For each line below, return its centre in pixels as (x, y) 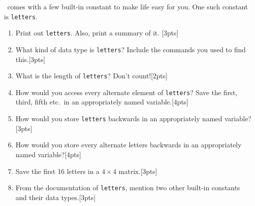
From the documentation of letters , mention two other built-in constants (128, 188)
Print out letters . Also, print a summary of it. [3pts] (97, 33)
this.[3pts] (30, 59)
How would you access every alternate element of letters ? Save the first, (126, 92)
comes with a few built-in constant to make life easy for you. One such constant (127, 6)
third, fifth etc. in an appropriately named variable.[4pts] (102, 102)
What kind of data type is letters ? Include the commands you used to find (131, 49)
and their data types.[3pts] (56, 197)
